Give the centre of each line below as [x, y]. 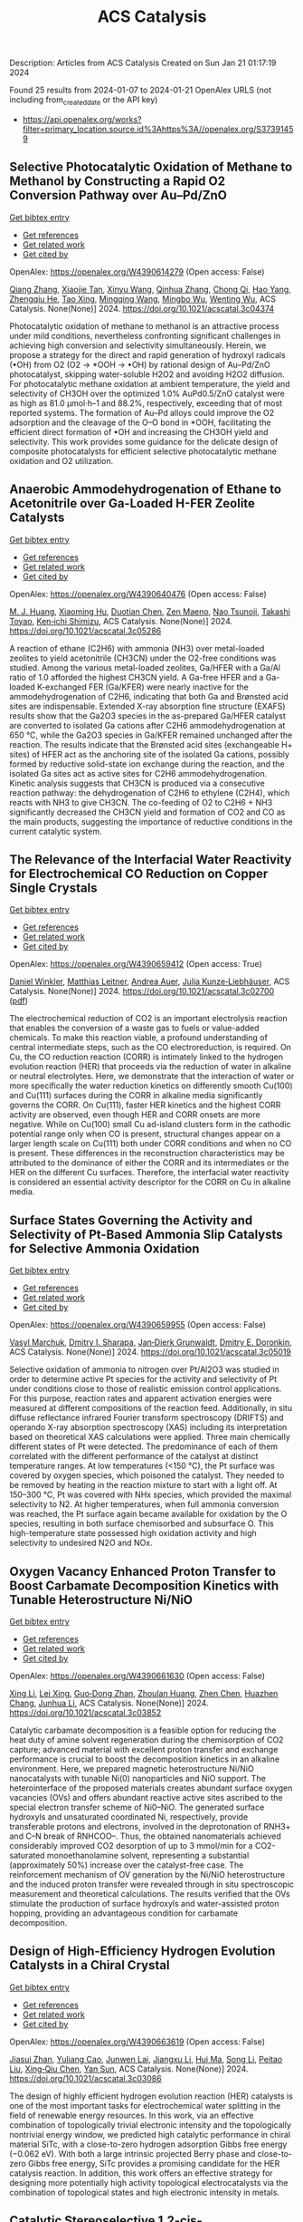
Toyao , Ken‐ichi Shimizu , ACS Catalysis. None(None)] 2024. [121, 621]
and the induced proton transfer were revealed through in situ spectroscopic [152, 1884]
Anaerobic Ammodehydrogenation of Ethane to [146, 490]
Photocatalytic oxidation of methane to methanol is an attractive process [145, 326]
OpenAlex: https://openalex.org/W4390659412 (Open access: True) [136, 964]
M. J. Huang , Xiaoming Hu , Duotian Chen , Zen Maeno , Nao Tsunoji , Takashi [150, 611]
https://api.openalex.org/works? [82, 119]
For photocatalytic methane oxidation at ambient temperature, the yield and [150, 383]
